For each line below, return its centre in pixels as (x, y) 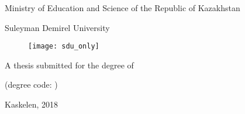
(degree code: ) (31, 84)
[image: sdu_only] (64, 46)
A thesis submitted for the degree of (69, 65)
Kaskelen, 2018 (32, 104)
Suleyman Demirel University (57, 27)
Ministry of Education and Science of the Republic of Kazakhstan (123, 8)
